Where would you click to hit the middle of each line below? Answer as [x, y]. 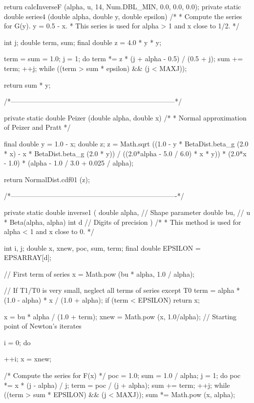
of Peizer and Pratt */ [37, 127]
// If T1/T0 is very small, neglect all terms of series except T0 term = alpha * [122, 290]
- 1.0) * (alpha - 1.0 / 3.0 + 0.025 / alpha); [69, 163]
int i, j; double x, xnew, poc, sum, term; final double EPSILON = [102, 248]
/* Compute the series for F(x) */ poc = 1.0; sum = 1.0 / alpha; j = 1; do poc [122, 375]
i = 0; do [17, 342]
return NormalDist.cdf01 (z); [47, 179]
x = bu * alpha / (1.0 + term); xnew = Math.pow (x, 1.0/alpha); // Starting [120, 316]
